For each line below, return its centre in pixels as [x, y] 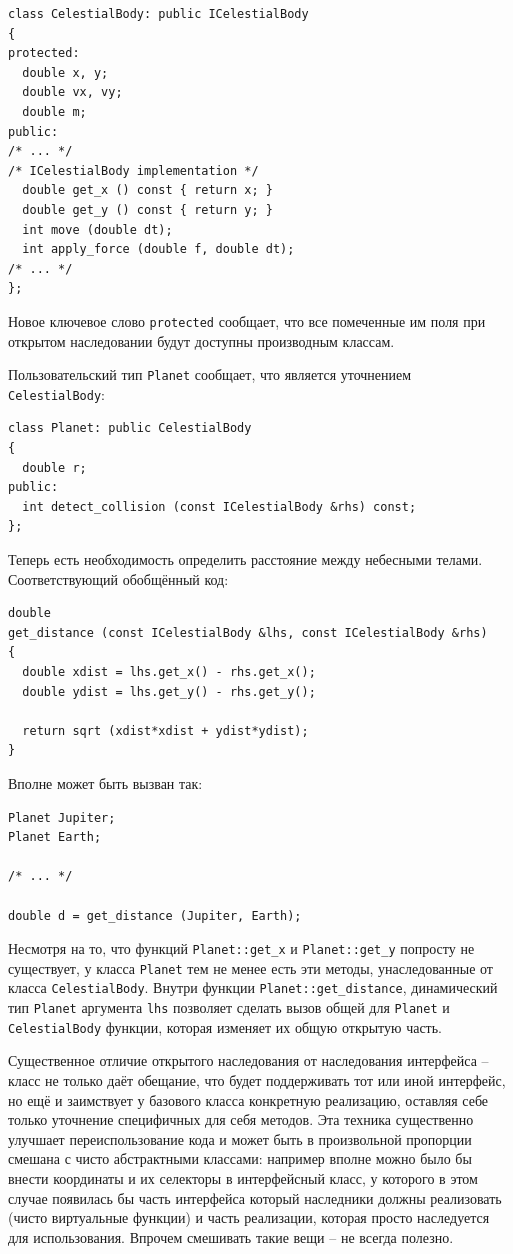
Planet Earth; [55, 837]
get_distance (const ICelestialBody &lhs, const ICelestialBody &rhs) [248, 632]
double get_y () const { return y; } [147, 209]
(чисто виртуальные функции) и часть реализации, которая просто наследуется [249, 1217]
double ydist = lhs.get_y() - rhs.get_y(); [169, 691]
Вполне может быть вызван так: [105, 782]
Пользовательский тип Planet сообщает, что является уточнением [210, 374]
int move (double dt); [97, 229]
